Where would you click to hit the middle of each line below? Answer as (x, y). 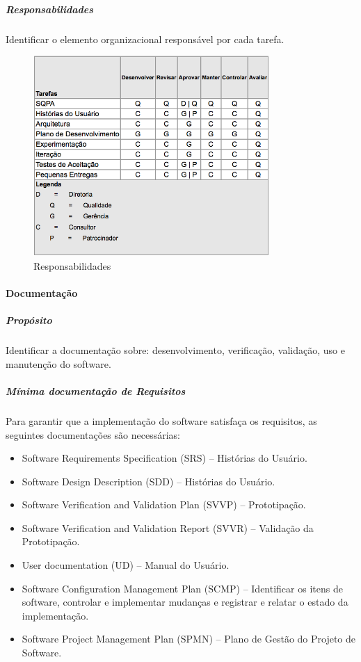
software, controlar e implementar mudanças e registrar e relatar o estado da (185, 602)
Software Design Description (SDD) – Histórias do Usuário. (149, 481)
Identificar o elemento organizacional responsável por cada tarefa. (145, 39)
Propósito (29, 320)
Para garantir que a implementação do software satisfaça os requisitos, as (161, 420)
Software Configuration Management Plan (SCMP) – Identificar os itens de (182, 588)
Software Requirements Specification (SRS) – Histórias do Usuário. (165, 458)
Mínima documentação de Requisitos (96, 390)
